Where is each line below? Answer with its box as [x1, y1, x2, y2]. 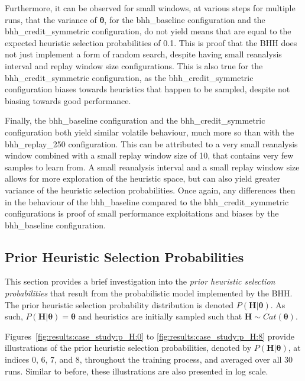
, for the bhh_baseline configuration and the [104, 13, 265, 25]
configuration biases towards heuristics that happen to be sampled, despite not [5, 83, 290, 95]
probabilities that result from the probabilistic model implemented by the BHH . [5, 287, 293, 299]
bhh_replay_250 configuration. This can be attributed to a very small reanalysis [5, 137, 298, 150]
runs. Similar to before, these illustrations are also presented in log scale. [5, 364, 268, 377]
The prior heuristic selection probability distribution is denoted [5, 298, 234, 311]
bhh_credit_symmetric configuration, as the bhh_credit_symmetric [5, 71, 254, 83]
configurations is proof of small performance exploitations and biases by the [5, 207, 279, 219]
